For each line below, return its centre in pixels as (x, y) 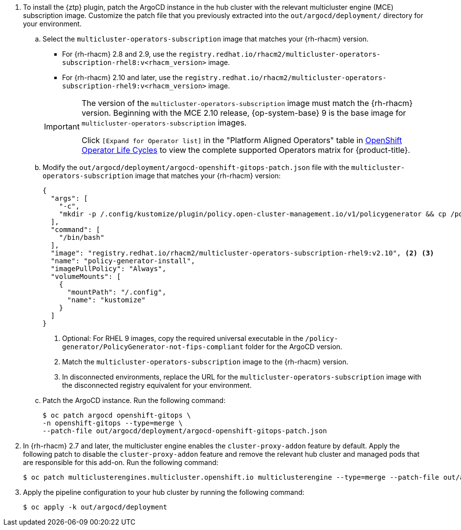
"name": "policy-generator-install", (123, 261)
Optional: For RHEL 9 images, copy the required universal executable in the (183, 338)
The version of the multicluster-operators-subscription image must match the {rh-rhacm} (247, 103)
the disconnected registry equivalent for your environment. (157, 385)
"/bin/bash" (82, 237)
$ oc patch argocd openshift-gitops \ (117, 415)
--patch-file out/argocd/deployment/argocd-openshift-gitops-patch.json (185, 431)
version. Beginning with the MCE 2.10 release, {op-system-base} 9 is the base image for (244, 113)
